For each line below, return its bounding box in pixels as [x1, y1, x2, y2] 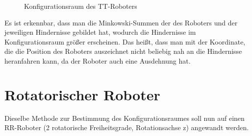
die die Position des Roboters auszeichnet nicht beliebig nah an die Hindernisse [4, 46, 242, 56]
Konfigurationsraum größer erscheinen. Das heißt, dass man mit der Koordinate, [4, 36, 246, 46]
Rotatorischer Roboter [4, 84, 160, 104]
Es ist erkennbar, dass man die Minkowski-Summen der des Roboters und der [4, 17, 238, 27]
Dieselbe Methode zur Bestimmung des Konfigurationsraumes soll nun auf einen [4, 113, 245, 123]
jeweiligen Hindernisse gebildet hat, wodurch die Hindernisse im [4, 27, 196, 37]
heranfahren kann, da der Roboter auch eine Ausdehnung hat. [4, 55, 191, 66]
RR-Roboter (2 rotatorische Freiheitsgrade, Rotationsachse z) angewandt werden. [4, 122, 249, 133]
